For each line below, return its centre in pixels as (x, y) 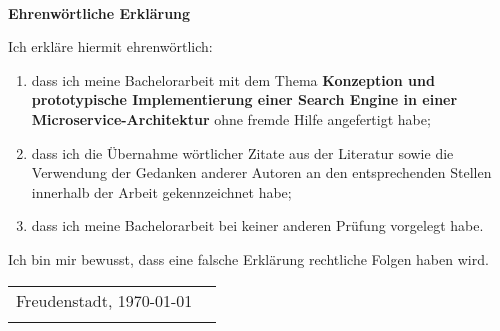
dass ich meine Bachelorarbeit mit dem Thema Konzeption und (233, 79)
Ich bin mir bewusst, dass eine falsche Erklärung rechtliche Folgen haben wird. (248, 258)
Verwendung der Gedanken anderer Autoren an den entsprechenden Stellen (261, 172)
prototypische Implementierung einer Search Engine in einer (244, 99)
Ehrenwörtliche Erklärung (99, 12)
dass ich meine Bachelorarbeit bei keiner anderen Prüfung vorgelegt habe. (257, 225)
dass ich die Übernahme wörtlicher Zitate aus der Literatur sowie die (242, 152)
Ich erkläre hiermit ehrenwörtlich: (110, 46)
